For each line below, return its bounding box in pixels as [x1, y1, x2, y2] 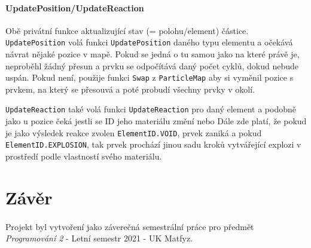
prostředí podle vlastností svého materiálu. [5, 150, 162, 163]
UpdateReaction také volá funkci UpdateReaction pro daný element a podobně [5, 103, 296, 115]
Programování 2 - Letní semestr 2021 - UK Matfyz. [5, 232, 193, 244]
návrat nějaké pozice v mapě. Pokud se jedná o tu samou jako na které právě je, [5, 48, 300, 60]
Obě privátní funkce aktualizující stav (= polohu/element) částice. [5, 24, 249, 36]
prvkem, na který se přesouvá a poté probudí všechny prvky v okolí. [5, 82, 255, 95]
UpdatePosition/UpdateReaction [5, 1, 144, 14]
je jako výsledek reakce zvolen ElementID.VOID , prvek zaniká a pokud [5, 126, 262, 139]
